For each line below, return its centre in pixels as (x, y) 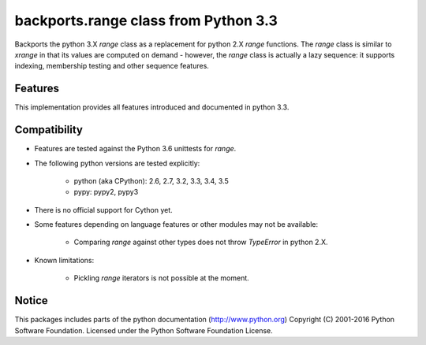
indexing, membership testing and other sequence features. (112, 66)
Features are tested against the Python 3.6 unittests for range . (135, 149)
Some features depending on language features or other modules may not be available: (176, 224)
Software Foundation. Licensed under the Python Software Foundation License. (144, 330)
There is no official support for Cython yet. (103, 210)
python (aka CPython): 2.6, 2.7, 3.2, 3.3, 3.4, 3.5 (151, 180)
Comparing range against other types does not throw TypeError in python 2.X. (201, 242)
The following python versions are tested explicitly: (117, 163)
